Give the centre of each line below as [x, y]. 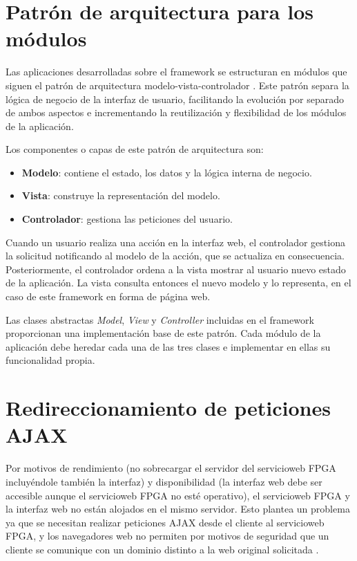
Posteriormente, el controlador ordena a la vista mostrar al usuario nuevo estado [176, 269]
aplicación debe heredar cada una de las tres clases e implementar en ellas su [168, 346]
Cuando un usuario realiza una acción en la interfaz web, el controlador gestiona [175, 242]
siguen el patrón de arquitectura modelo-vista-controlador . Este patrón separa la [177, 85]
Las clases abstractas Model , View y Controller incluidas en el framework [160, 319]
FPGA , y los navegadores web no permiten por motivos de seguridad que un [167, 536]
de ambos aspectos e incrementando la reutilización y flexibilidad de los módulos [176, 112]
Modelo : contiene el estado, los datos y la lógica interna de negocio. [167, 172]
